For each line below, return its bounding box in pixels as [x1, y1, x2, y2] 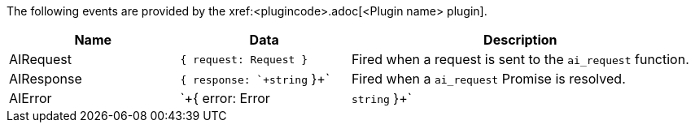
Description [483, 32, 557, 48]
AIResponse [9, 71, 82, 87]
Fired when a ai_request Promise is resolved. [351, 71, 626, 87]
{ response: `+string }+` [180, 71, 330, 87]
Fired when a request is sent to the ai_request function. [351, 51, 689, 67]
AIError [9, 90, 52, 106]
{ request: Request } [180, 53, 308, 66]
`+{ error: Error [180, 90, 270, 106]
